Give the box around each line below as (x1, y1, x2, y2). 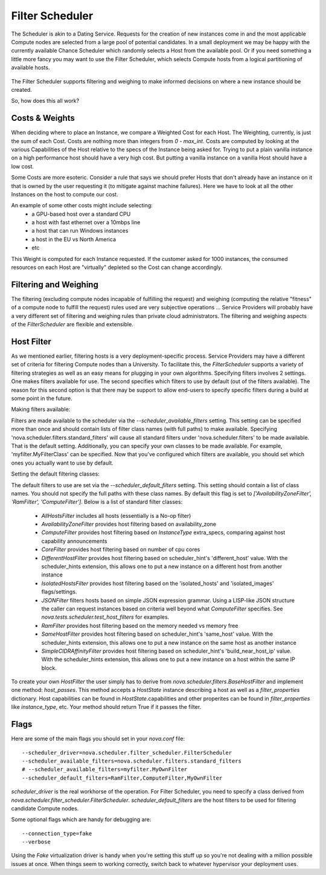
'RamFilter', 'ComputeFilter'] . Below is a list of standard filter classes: (11, 499, 183, 506)
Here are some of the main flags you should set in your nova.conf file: (11, 735, 185, 743)
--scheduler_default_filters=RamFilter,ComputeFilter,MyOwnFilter (22, 774, 223, 781)
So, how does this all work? (11, 97, 80, 105)
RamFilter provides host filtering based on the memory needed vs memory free (41, 622, 238, 629)
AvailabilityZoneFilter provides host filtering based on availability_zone (41, 520, 217, 528)
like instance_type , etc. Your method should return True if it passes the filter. (11, 703, 202, 711)
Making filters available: (11, 405, 71, 413)
